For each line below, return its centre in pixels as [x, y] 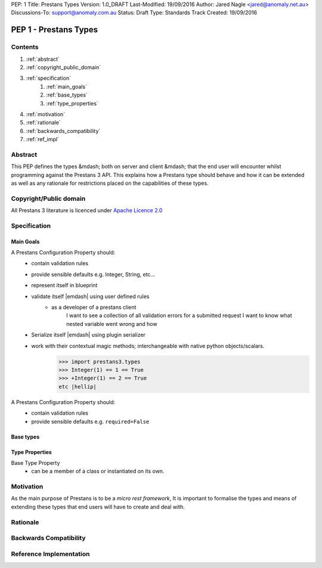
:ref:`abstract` [43, 59]
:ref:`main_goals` [67, 86]
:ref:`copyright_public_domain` [64, 67]
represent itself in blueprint [64, 285]
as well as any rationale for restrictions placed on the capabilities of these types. [110, 183]
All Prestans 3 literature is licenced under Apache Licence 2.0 [87, 210]
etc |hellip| [78, 387]
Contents [25, 47]
